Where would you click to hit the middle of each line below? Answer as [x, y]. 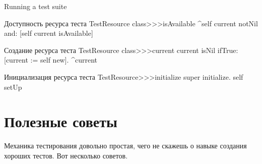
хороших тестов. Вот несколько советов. [66, 155]
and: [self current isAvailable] [49, 33]
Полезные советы [61, 121]
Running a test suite [36, 6]
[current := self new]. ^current [51, 60]
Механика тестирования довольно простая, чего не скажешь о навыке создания [125, 146]
